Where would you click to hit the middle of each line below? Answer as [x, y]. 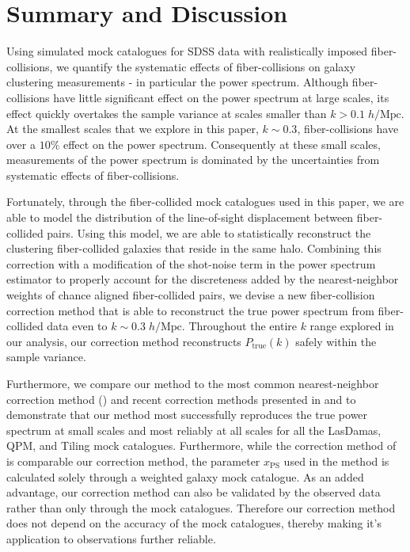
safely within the [336, 341]
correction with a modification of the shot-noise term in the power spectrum [191, 263]
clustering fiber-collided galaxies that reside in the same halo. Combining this [194, 248]
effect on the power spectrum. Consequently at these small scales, [222, 144]
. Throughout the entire [239, 326]
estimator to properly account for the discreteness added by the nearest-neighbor [203, 279]
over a [21, 144]
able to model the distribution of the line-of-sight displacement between [180, 217]
